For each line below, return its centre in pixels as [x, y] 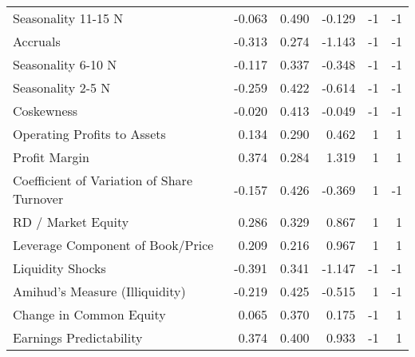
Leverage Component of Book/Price [113, 245]
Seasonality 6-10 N [65, 64]
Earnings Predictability [78, 337]
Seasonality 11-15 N [68, 18]
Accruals [37, 41]
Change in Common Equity [89, 314]
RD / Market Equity [71, 222]
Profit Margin [51, 157]
